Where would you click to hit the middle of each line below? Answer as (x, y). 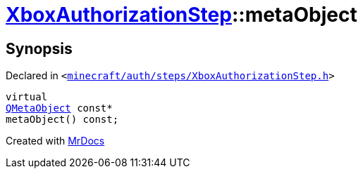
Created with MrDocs (55, 141)
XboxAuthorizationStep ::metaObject (181, 15)
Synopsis (39, 48)
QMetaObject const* (59, 108)
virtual (27, 97)
